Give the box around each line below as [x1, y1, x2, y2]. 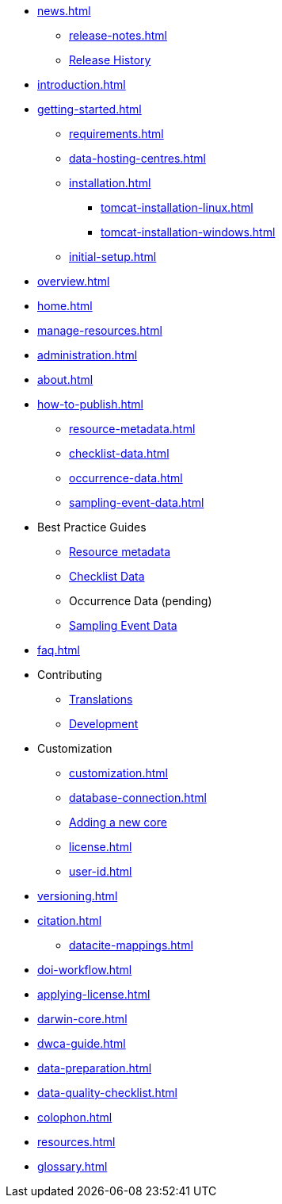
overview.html [37, 274, 110, 288]
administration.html [37, 348, 138, 362]
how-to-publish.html [37, 397, 144, 411]
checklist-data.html [69, 447, 170, 460]
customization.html [69, 766, 168, 780]
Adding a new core [69, 815, 167, 829]
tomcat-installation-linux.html [101, 201, 253, 214]
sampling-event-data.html [69, 496, 204, 509]
